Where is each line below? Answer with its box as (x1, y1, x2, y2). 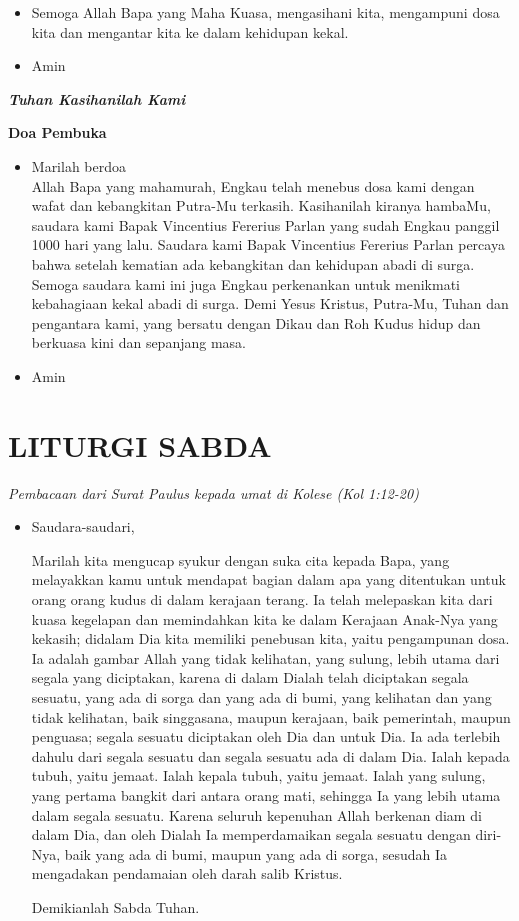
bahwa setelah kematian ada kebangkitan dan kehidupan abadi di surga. (31, 253, 475, 274)
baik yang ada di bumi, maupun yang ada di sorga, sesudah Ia (64, 843, 448, 864)
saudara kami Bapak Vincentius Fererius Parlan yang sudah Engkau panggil (31, 214, 500, 235)
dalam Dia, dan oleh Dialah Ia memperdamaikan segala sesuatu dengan (31, 824, 471, 845)
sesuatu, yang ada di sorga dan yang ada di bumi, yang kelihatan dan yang (31, 686, 492, 707)
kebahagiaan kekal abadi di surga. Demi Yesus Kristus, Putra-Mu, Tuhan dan (31, 293, 509, 314)
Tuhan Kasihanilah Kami (8, 88, 186, 109)
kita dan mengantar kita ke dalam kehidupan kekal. (31, 21, 349, 42)
